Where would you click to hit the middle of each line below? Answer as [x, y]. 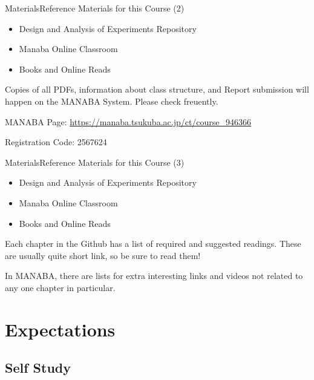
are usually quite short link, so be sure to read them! [103, 255]
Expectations [60, 329]
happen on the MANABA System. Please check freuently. [112, 101]
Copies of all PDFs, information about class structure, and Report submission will [157, 89]
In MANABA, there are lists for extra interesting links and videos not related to [154, 276]
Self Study [38, 368]
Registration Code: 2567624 [56, 142]
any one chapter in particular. [60, 287]
